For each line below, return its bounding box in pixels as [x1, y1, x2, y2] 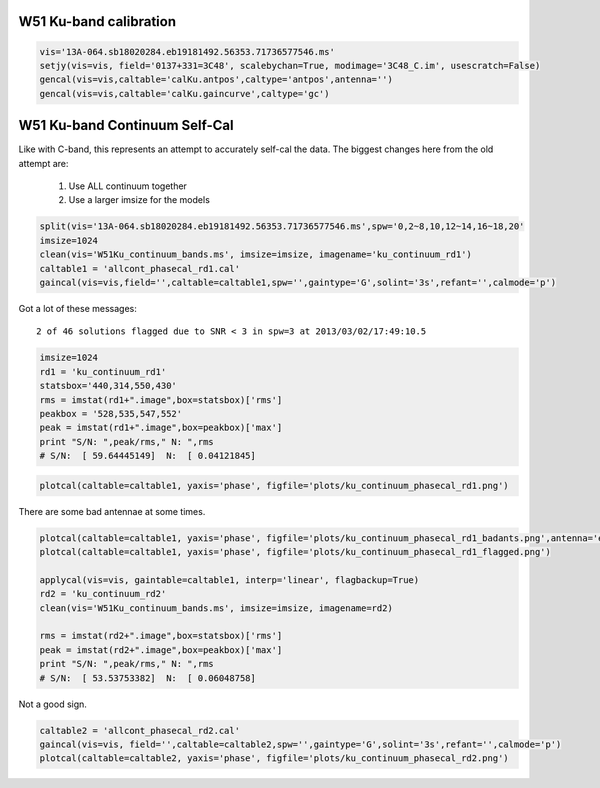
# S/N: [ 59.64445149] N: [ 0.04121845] [39, 450, 257, 462]
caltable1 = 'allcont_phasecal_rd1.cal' [39, 263, 240, 274]
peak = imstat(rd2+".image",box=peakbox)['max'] [39, 644, 283, 655]
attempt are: [18, 157, 69, 169]
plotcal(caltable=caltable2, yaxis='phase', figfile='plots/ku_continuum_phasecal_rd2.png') [39, 753, 509, 764]
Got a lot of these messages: [18, 302, 137, 314]
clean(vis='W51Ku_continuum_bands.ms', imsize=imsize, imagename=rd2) [39, 602, 394, 614]
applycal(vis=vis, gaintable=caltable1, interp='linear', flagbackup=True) [39, 574, 420, 585]
